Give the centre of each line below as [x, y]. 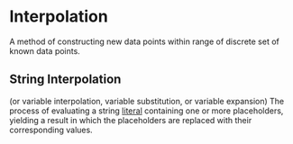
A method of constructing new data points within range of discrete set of [144, 41]
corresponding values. [51, 130]
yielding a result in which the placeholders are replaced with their [131, 120]
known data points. [45, 50]
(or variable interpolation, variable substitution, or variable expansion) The [147, 101]
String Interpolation [65, 80]
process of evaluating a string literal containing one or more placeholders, [146, 111]
